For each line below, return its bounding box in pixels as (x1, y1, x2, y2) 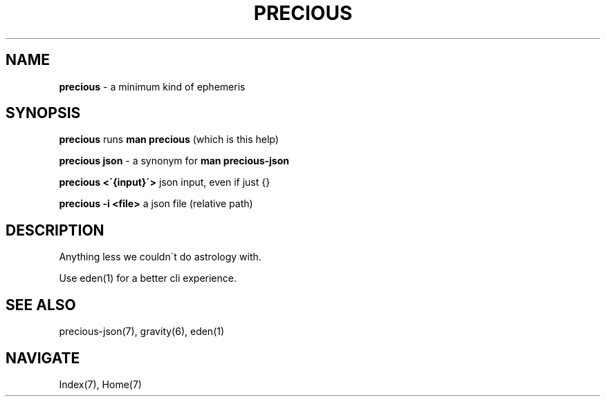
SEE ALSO (6, 296, 76, 314)
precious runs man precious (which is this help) (59, 133, 279, 146)
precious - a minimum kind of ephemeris (59, 80, 246, 93)
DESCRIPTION (6, 221, 104, 239)
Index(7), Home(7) (59, 378, 142, 390)
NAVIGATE (6, 349, 80, 367)
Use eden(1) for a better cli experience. (59, 272, 237, 285)
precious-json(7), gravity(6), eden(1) (59, 325, 225, 338)
